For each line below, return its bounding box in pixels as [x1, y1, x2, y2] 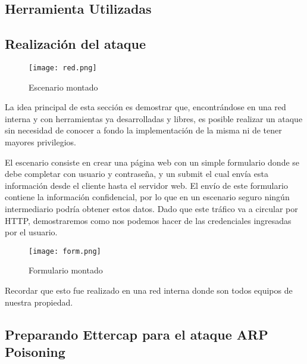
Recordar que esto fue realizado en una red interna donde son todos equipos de [5, 284, 293, 297]
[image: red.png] [29, 63, 97, 72]
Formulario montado [29, 264, 103, 276]
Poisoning [5, 342, 65, 360]
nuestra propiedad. [5, 295, 73, 308]
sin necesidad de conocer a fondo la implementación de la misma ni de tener [5, 124, 282, 136]
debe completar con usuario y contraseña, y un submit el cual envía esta [5, 167, 268, 180]
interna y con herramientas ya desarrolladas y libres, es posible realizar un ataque [5, 112, 303, 125]
